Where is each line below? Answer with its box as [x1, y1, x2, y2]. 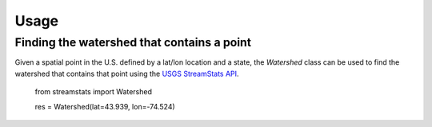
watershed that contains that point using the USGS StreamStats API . [14, 69, 239, 78]
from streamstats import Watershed [34, 87, 152, 97]
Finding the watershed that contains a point [14, 35, 252, 50]
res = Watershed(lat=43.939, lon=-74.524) [34, 101, 175, 111]
